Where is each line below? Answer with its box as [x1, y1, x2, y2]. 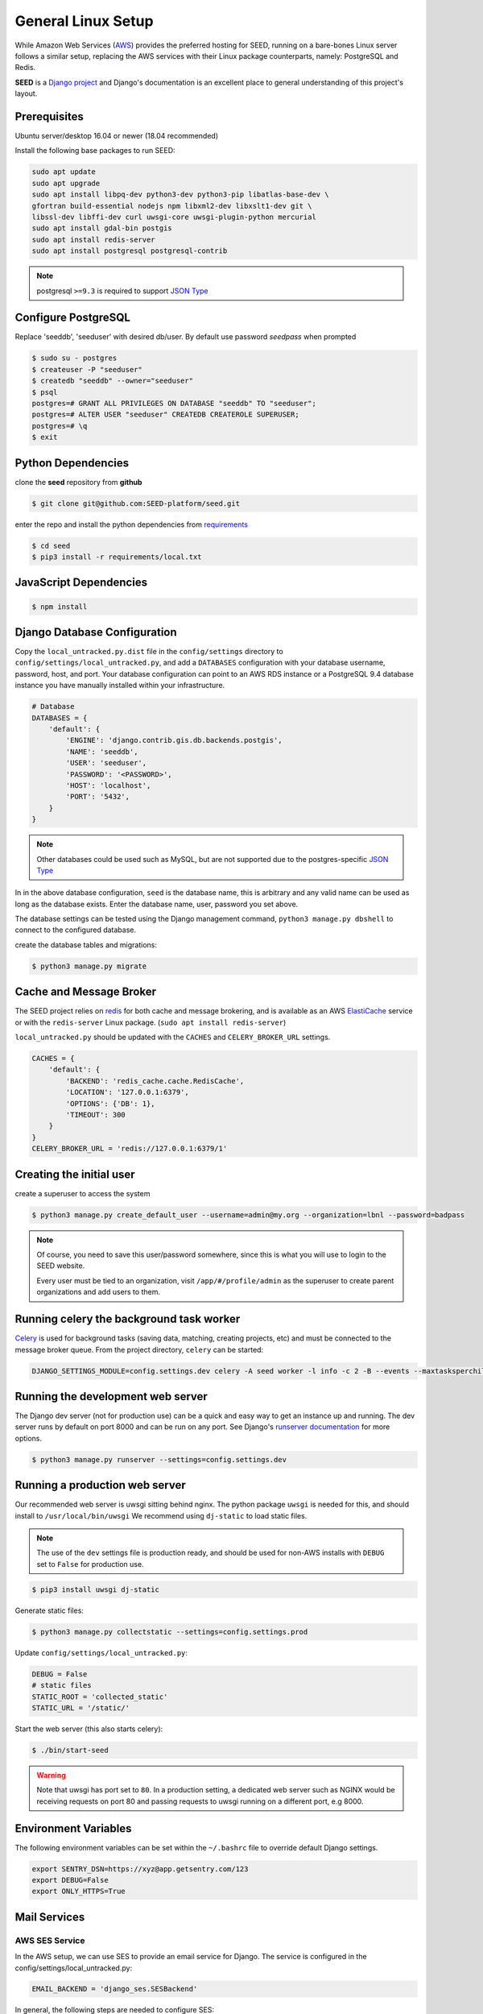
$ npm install [31, 602, 88, 611]
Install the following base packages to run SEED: [14, 146, 176, 155]
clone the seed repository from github [14, 477, 142, 487]
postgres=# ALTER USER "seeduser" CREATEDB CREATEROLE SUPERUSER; [31, 410, 299, 419]
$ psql [31, 387, 58, 396]
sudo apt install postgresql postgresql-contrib [31, 247, 228, 255]
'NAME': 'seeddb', [65, 747, 138, 756]
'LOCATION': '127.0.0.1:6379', [65, 1088, 189, 1097]
